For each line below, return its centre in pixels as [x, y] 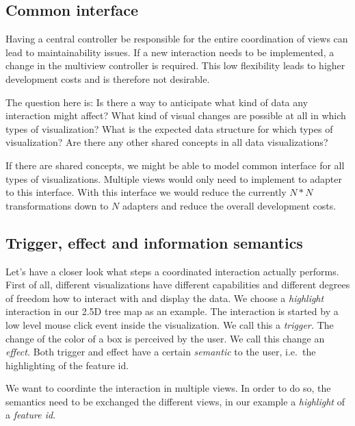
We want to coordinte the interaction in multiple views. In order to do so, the [168, 388]
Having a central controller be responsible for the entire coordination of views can [177, 39]
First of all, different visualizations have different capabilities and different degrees [178, 285]
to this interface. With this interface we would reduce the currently [146, 192]
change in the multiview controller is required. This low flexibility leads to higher [175, 65]
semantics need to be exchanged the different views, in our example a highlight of [175, 401]
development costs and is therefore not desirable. [108, 78]
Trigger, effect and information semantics [154, 242]
